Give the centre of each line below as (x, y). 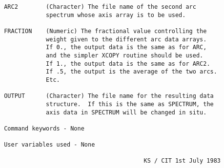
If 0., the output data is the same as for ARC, (126, 47)
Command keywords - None (44, 128)
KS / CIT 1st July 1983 (182, 161)
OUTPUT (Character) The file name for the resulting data (109, 96)
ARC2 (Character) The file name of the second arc (100, 7)
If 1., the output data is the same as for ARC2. (128, 64)
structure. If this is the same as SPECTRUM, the (130, 104)
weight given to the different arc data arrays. (126, 39)
